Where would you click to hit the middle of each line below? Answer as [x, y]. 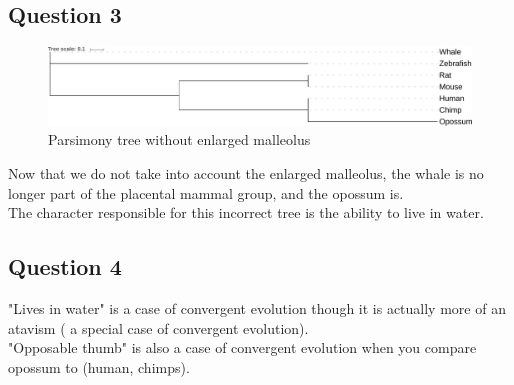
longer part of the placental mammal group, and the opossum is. [206, 192]
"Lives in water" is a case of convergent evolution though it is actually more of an [257, 308]
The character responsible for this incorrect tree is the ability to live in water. [246, 212]
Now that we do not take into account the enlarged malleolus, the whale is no [246, 173]
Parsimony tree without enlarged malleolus [179, 139]
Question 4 [65, 266]
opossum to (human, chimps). [99, 366]
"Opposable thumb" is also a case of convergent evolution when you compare [242, 347]
